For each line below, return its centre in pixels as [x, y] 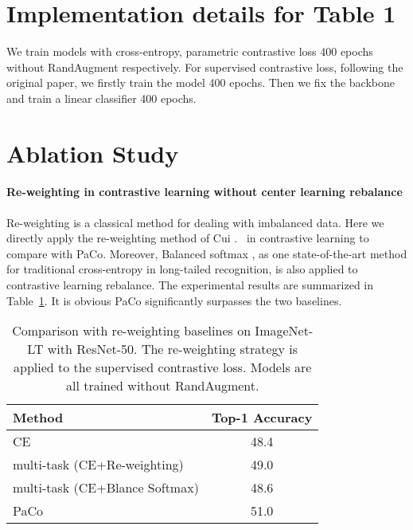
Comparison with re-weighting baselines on [132, 331]
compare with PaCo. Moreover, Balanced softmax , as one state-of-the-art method [207, 253]
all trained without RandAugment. [162, 386]
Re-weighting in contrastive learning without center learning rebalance [205, 192]
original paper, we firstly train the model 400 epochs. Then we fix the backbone [201, 82]
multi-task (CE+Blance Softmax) [106, 488]
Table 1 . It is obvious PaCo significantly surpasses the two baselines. [174, 300]
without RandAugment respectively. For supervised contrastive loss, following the [205, 67]
